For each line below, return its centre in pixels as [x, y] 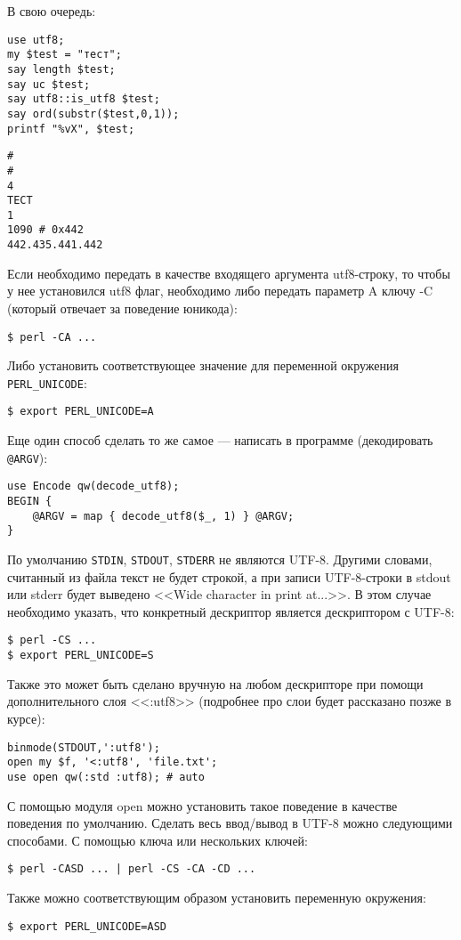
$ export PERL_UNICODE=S [81, 656]
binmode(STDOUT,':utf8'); [84, 747]
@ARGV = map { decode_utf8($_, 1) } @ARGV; [163, 516]
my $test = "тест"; [65, 55]
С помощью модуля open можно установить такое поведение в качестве [202, 805]
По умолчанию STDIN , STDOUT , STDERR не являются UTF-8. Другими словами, [220, 559]
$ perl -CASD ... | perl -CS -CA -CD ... [132, 869]
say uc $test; [49, 84]
